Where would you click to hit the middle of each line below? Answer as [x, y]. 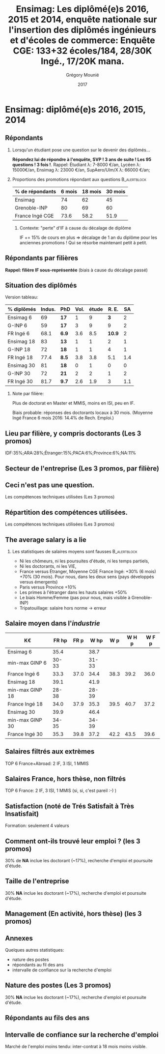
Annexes [19, 938]
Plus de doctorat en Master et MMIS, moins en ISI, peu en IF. [73, 403]
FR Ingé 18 [20, 357]
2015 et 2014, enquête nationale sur [82, 19]
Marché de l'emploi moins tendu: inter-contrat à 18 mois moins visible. [76, 1047]
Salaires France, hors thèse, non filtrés [66, 779]
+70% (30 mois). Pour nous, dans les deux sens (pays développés [87, 577]
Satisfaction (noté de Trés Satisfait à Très [69, 806]
